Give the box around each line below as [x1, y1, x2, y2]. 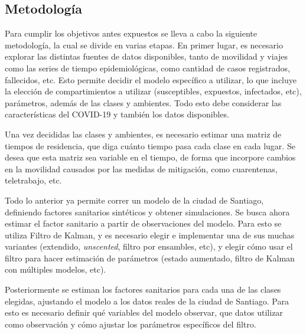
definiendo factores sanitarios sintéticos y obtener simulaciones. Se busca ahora [5, 205, 290, 218]
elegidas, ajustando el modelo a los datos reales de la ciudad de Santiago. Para [5, 294, 289, 307]
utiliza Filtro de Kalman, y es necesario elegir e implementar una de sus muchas [5, 228, 295, 241]
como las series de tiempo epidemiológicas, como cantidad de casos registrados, [5, 61, 290, 74]
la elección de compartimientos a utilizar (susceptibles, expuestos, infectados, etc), [5, 85, 302, 97]
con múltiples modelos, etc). [5, 263, 106, 276]
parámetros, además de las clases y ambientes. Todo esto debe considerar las [5, 96, 282, 109]
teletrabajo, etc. [5, 174, 62, 186]
